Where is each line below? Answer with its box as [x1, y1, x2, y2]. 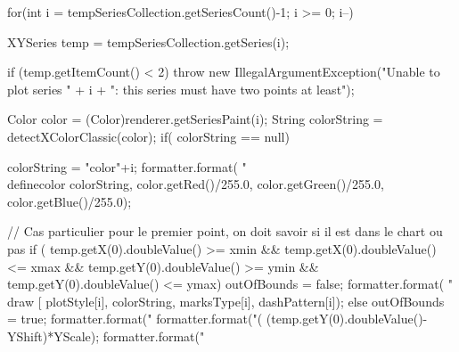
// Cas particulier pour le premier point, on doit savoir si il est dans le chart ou [7, 222, 443, 241]
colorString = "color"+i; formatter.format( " [7, 157, 247, 176]
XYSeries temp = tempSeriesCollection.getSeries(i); [7, 32, 290, 51]
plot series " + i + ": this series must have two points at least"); [7, 79, 355, 98]
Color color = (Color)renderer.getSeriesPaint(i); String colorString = [7, 110, 383, 128]
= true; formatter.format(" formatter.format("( [7, 309, 263, 328]
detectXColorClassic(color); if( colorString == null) [7, 127, 290, 145]
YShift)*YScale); [7, 326, 100, 345]
